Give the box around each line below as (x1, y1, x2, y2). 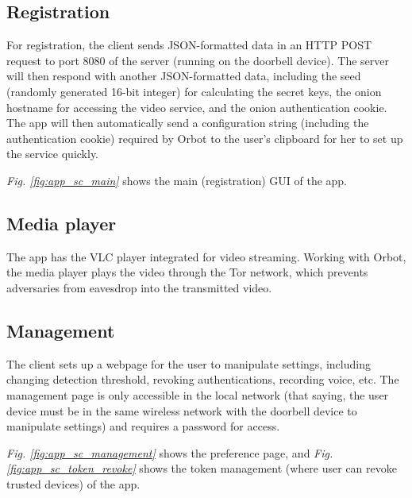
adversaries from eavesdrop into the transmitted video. (6, 279, 272, 295)
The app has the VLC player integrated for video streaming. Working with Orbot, (6, 248, 406, 264)
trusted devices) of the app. (6, 475, 141, 492)
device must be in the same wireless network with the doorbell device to (6, 402, 357, 419)
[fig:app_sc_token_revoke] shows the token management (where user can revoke (6, 460, 397, 477)
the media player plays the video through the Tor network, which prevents (6, 264, 368, 280)
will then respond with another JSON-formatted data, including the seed (6, 68, 361, 84)
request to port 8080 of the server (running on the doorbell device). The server (6, 52, 389, 68)
